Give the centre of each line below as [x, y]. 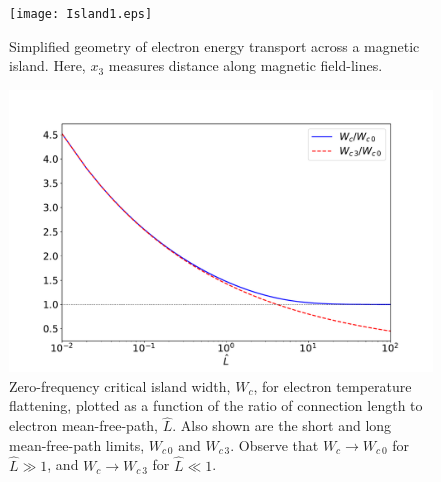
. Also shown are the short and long [282, 425]
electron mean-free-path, [84, 425]
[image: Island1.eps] [81, 14]
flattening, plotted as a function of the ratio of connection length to [216, 405]
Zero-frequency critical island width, [120, 385]
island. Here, [47, 65]
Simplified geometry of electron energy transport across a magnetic [214, 45]
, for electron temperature [332, 385]
